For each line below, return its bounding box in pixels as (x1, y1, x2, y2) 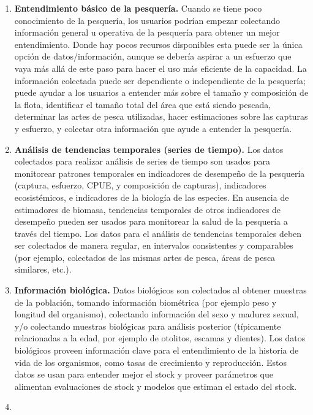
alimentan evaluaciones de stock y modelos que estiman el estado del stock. (14, 379, 297, 392)
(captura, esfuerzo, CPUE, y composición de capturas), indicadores (14, 179, 266, 192)
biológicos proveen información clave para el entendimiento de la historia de (14, 344, 299, 357)
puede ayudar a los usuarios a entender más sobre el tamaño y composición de (14, 86, 309, 99)
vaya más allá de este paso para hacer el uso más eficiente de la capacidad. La (14, 61, 307, 74)
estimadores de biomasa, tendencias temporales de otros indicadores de (14, 203, 281, 215)
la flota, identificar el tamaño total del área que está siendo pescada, (14, 98, 271, 111)
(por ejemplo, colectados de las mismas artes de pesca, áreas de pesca (14, 250, 276, 263)
